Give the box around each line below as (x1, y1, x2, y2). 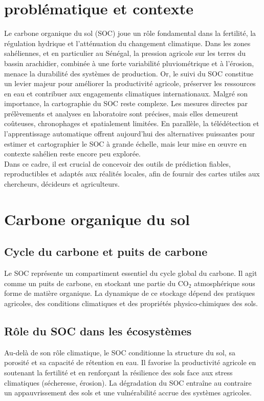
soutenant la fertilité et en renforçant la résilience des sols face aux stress (4, 367, 233, 377)
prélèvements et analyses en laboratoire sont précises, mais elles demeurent (4, 108, 238, 118)
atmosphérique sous (194, 277, 255, 288)
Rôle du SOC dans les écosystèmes (4, 323, 192, 338)
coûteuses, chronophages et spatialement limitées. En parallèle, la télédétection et (4, 118, 259, 129)
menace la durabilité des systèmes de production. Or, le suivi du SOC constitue (4, 68, 254, 78)
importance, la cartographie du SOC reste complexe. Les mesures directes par (4, 98, 248, 109)
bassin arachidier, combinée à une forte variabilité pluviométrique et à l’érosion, (4, 57, 254, 68)
